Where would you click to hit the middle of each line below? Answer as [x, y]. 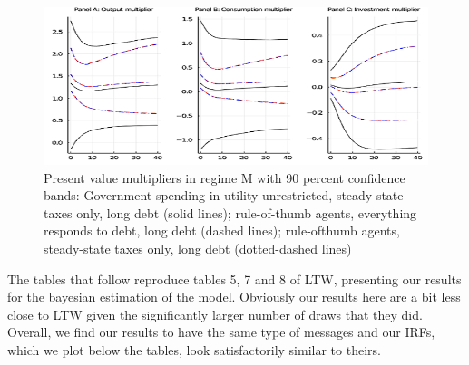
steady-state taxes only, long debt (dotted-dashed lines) [198, 249]
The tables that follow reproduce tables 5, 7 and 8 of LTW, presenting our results [234, 279]
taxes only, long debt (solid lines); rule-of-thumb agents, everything [230, 212]
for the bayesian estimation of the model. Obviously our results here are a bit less [234, 297]
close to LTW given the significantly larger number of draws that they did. [215, 314]
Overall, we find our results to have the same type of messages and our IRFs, [221, 332]
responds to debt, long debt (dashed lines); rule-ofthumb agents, [222, 231]
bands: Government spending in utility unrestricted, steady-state [224, 195]
